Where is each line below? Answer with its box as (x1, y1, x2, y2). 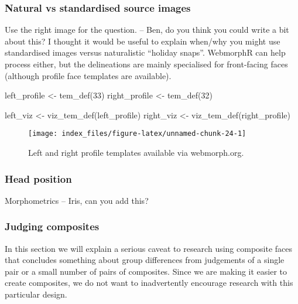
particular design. (5, 288, 67, 300)
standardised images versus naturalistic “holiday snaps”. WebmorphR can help (5, 46, 286, 59)
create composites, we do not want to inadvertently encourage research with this (5, 276, 293, 289)
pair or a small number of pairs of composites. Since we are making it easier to (5, 265, 287, 277)
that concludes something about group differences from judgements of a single (5, 254, 285, 266)
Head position (5, 171, 72, 186)
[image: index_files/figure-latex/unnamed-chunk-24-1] (28, 129, 246, 138)
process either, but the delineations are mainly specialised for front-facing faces (5, 58, 288, 70)
